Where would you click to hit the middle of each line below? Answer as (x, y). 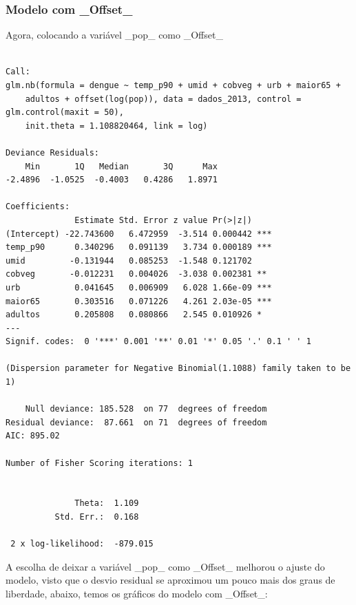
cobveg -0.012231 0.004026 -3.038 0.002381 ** (136, 274)
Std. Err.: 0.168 (97, 517)
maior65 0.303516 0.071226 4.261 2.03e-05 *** (139, 301)
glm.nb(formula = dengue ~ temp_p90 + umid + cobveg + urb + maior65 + (173, 85)
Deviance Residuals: (53, 152)
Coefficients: (38, 207)
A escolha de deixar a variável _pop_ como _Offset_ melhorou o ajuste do (165, 566)
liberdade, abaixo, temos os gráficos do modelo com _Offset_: (137, 593)
